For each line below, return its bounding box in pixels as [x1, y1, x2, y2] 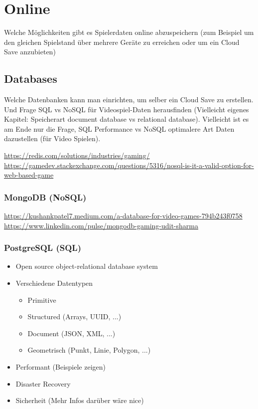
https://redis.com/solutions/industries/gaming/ [4, 150, 150, 161]
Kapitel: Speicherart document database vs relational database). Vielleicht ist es [4, 114, 249, 124]
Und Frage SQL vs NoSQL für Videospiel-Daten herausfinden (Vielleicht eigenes [4, 104, 249, 114]
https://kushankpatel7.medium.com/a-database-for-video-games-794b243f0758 [4, 210, 243, 221]
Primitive [27, 294, 56, 305]
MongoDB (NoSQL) [4, 191, 87, 203]
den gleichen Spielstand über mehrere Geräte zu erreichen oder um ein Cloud [4, 36, 240, 47]
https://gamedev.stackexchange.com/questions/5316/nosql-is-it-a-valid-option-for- [4, 160, 254, 170]
